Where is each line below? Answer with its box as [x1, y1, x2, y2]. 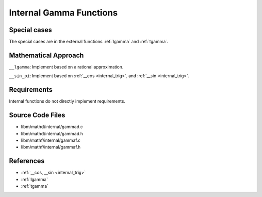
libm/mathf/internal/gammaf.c [21, 137, 81, 143]
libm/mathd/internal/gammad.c [21, 124, 83, 130]
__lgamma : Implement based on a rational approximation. [9, 64, 124, 70]
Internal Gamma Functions [9, 7, 118, 18]
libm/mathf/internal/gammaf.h [21, 144, 81, 150]
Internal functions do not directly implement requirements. [9, 98, 126, 104]
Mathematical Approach [9, 51, 84, 59]
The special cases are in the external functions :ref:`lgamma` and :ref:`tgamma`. [9, 39, 168, 45]
